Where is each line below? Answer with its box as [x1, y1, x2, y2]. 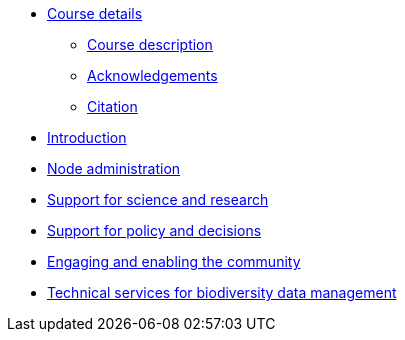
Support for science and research [47, 191, 269, 208]
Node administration [47, 160, 181, 177]
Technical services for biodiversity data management [47, 284, 397, 301]
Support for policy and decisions [47, 222, 262, 239]
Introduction [47, 129, 127, 146]
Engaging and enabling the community [47, 253, 301, 270]
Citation [87, 98, 138, 115]
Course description [87, 36, 213, 53]
